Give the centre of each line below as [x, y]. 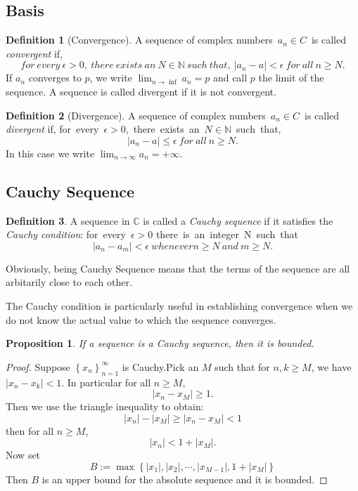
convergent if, [34, 53]
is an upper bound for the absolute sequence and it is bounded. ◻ [185, 479]
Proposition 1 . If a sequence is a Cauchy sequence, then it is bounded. [160, 343]
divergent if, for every [52, 129]
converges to [55, 78]
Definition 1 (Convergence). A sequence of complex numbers [139, 40]
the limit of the [291, 78]
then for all [30, 430]
